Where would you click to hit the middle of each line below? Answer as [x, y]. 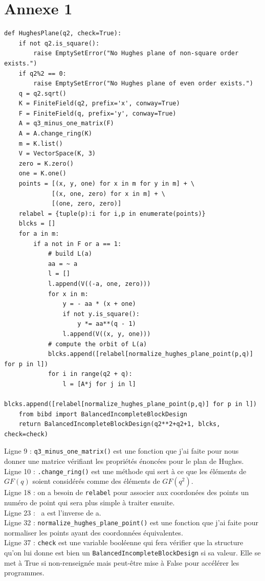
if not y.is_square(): [101, 314]
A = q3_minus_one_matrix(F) [66, 124]
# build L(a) [70, 254]
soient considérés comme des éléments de [96, 481]
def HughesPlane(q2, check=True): [63, 33]
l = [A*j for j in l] [99, 384]
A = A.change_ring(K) [55, 134]
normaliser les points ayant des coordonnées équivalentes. [94, 532]
